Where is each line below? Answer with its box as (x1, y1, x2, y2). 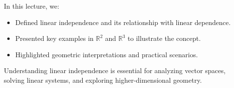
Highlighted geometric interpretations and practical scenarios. (15, 49, 198, 59)
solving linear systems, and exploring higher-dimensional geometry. (4, 75, 202, 85)
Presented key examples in (15, 33, 94, 43)
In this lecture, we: (4, 1, 59, 11)
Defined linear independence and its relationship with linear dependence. (15, 17, 231, 27)
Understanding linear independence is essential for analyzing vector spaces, (4, 65, 226, 75)
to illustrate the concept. (128, 33, 201, 43)
